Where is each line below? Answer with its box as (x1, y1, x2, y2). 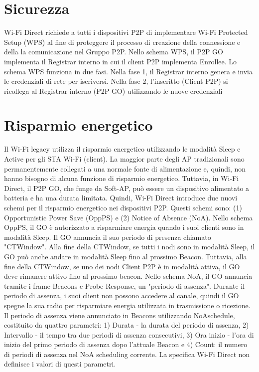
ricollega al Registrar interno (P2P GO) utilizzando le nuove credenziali (4, 85, 223, 96)
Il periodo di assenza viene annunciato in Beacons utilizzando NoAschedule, (4, 310, 235, 320)
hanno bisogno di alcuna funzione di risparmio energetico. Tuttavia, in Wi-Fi (4, 173, 239, 184)
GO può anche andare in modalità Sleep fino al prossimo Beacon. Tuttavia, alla (4, 251, 247, 261)
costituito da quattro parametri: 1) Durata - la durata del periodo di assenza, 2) (4, 320, 249, 330)
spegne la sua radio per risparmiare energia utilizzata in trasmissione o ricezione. (4, 300, 251, 310)
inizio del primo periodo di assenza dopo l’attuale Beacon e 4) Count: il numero (4, 339, 248, 350)
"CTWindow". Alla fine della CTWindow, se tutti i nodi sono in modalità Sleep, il (4, 241, 255, 252)
